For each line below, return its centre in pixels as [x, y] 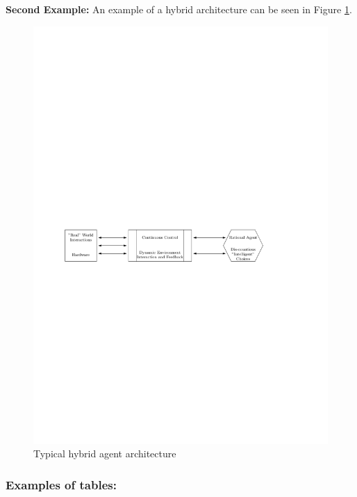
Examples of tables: [61, 484]
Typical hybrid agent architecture [105, 453]
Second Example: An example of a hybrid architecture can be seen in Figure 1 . [179, 9]
